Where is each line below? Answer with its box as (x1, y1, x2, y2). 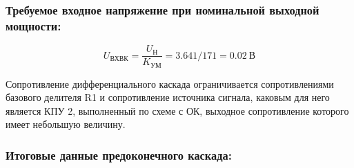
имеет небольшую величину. (6, 117, 126, 131)
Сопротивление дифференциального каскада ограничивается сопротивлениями (6, 76, 334, 91)
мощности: (6, 17, 61, 34)
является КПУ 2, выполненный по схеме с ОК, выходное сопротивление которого (6, 103, 349, 118)
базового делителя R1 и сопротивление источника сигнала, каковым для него (6, 90, 330, 104)
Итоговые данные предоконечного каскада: (6, 146, 232, 163)
